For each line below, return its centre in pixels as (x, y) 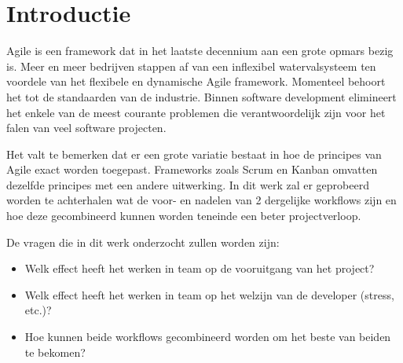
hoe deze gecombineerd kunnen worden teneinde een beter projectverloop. (184, 216)
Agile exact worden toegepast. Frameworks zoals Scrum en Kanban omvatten (192, 169)
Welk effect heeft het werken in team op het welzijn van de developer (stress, (209, 294)
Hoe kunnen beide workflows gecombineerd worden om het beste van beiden (208, 337)
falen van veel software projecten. (86, 128)
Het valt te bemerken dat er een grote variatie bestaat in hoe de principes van (194, 154)
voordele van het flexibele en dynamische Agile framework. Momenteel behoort (196, 81)
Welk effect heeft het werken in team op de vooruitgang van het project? (200, 268)
